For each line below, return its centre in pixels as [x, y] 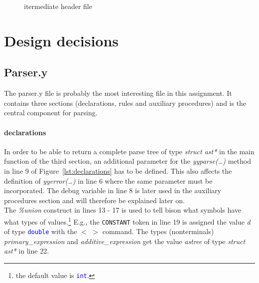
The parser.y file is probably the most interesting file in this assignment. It [118, 93]
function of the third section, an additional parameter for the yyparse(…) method [128, 161]
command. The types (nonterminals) [158, 231]
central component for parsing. [51, 113]
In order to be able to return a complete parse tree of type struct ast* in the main [129, 151]
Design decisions [62, 40]
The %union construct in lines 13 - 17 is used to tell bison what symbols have [123, 210]
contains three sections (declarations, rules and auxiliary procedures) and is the [125, 103]
